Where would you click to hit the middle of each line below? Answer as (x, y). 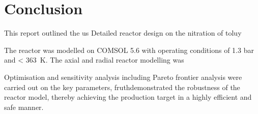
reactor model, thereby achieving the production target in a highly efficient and (128, 97)
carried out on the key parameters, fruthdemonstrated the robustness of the (122, 87)
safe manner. (24, 107)
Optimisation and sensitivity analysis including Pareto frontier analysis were (123, 77)
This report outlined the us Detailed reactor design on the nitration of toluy (123, 33)
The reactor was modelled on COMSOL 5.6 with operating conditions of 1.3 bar (129, 50)
